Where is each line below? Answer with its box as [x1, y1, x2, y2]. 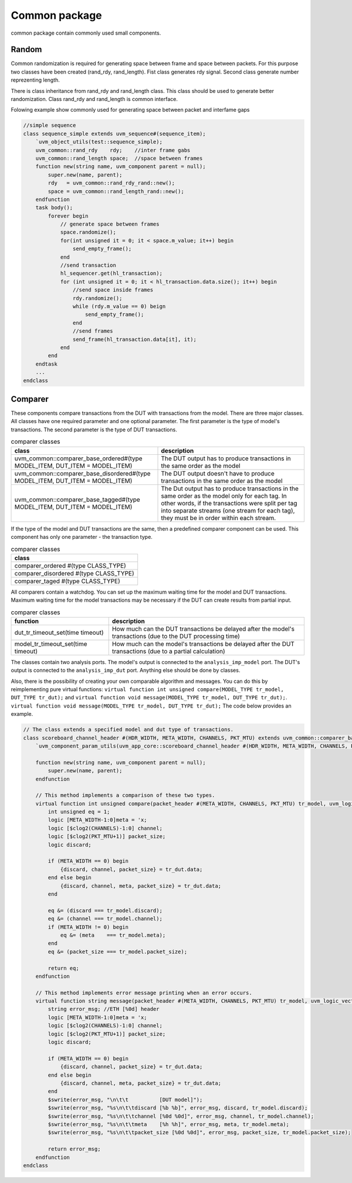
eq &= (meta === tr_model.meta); [60, 931, 166, 939]
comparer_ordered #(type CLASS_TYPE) [14, 561, 126, 569]
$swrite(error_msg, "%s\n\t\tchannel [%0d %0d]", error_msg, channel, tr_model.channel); [48, 1112, 314, 1120]
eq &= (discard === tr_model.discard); [48, 907, 163, 914]
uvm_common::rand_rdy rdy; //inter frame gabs [35, 147, 191, 153]
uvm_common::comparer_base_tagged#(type [14, 495, 140, 504]
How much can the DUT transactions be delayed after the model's [111, 625, 295, 633]
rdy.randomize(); [72, 294, 123, 301]
